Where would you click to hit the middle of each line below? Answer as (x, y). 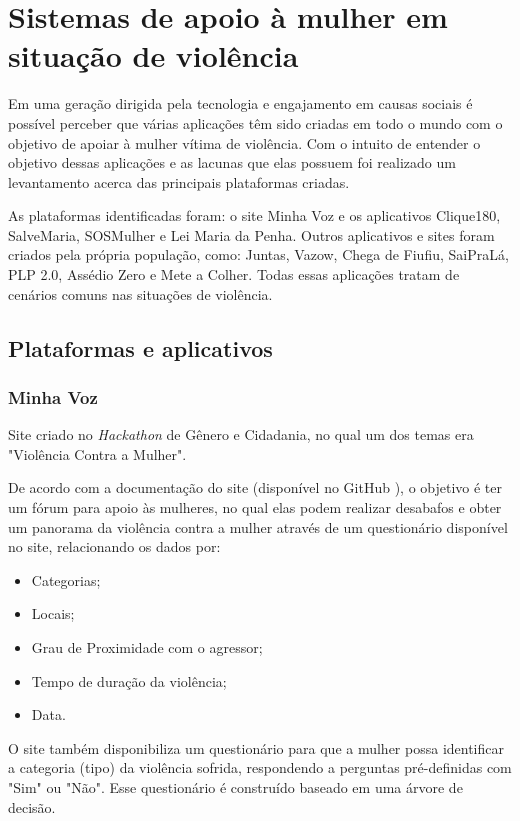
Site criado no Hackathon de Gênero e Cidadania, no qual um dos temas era (241, 434)
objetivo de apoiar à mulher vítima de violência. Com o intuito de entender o (244, 142)
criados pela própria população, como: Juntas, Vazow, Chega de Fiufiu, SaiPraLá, (258, 254)
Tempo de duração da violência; (129, 680)
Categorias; (66, 579)
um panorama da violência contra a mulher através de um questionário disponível (258, 526)
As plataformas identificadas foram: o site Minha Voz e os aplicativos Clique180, (254, 215)
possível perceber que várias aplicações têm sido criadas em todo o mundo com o (255, 122)
